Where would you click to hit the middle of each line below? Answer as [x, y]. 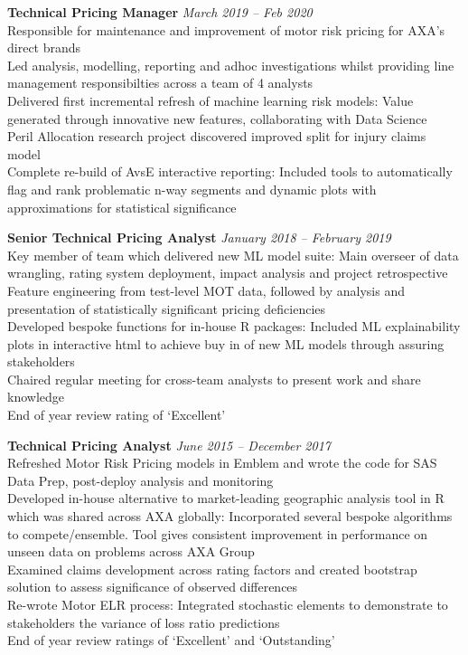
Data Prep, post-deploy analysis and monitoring [140, 480]
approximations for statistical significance [122, 207]
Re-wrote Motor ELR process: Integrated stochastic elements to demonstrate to [228, 604]
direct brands [44, 47]
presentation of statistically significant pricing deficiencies [167, 308]
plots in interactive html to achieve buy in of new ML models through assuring [226, 343]
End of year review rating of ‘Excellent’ [117, 415]
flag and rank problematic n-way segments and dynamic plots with [192, 189]
